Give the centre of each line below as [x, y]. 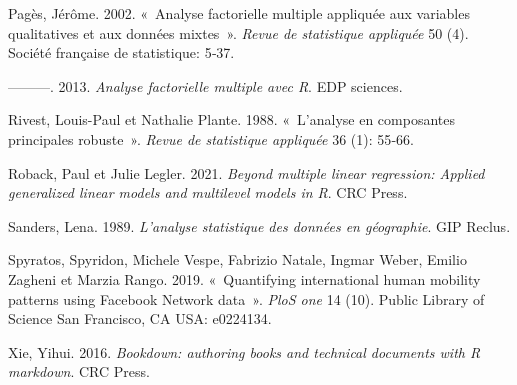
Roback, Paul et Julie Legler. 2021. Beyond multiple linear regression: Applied [246, 172]
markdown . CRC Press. [79, 371]
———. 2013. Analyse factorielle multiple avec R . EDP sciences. [205, 85]
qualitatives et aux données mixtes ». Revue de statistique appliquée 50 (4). [238, 32]
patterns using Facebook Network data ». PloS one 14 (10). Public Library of [246, 298]
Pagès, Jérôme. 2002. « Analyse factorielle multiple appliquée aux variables [239, 13]
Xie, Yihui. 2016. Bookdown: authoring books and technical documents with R [244, 351]
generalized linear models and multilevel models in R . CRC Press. [208, 192]
